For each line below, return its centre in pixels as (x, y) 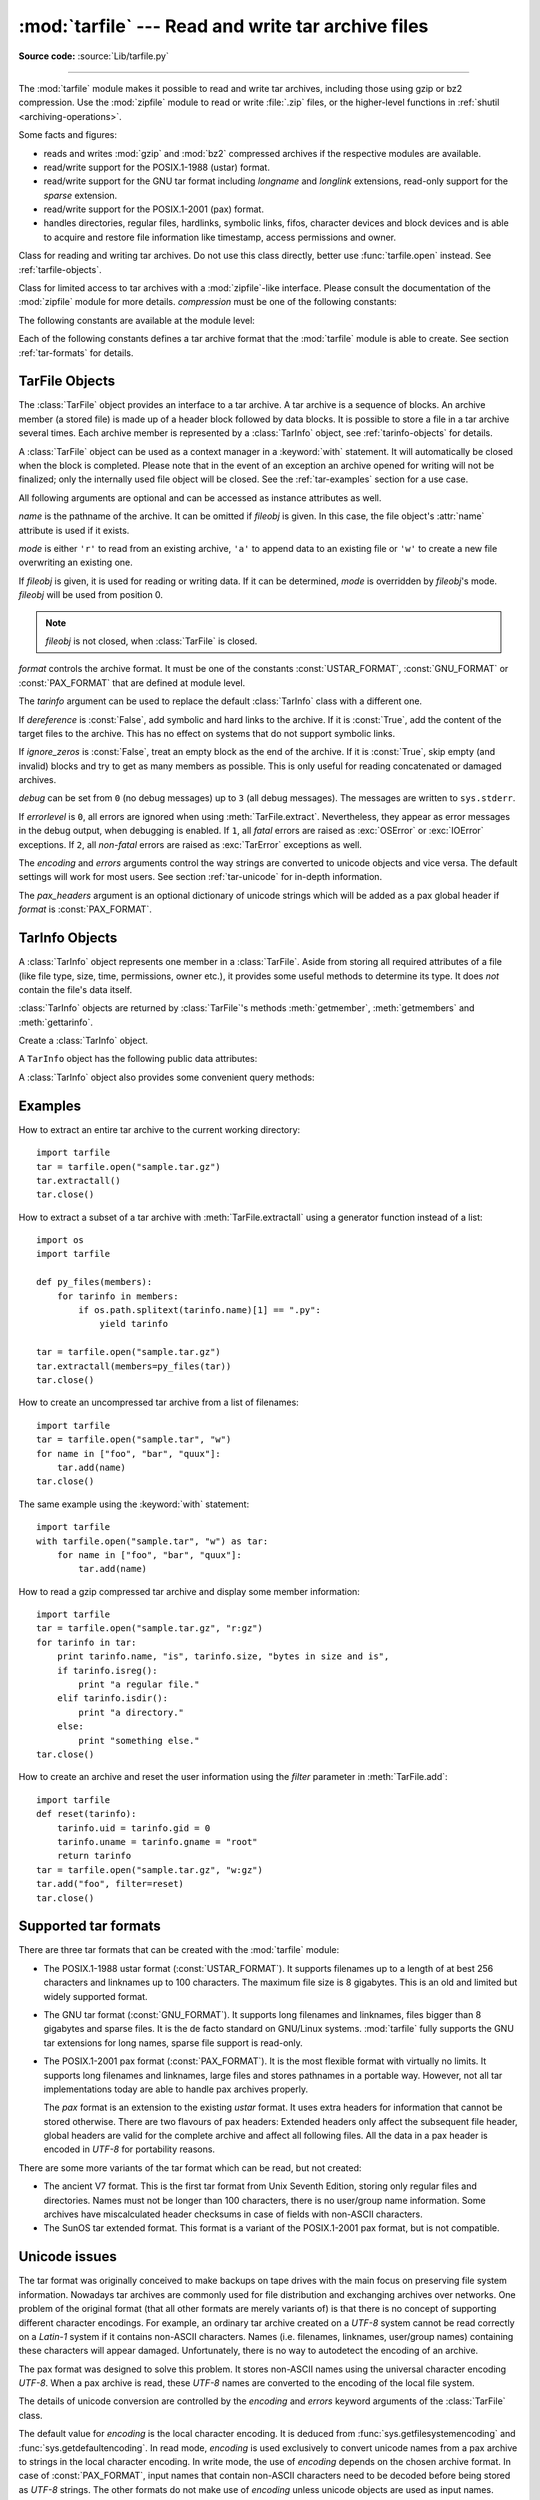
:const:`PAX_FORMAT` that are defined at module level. (132, 682)
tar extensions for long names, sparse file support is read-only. (173, 2042)
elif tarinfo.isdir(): (112, 1698)
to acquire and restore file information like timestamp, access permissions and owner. (220, 237)
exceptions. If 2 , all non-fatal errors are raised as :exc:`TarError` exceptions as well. (190, 844)
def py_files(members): (94, 1282)
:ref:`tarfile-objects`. (60, 269)
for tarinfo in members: (117, 1296)
